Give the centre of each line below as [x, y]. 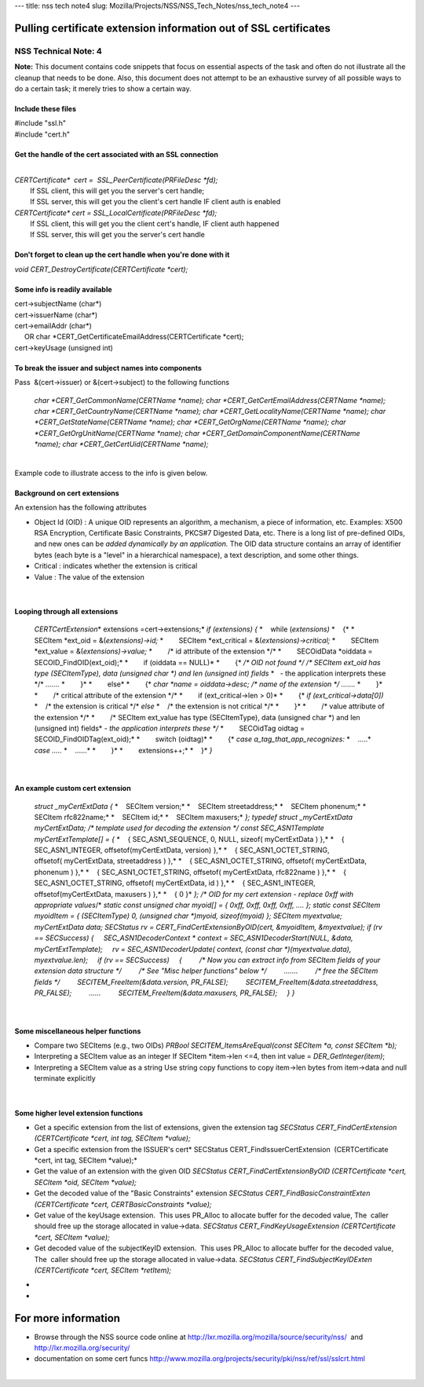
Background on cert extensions [67, 493]
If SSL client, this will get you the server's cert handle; [117, 190]
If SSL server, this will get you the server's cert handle [118, 235]
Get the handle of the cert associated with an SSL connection [117, 154]
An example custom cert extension [73, 789]
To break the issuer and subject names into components [108, 368]
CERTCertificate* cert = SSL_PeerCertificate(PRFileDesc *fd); [116, 180]
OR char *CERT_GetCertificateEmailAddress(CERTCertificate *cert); [134, 337]
